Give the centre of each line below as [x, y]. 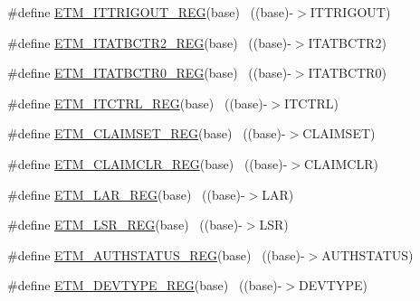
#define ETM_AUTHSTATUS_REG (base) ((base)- [156, 254]
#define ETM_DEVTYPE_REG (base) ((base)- [145, 285]
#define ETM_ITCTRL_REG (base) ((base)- [138, 103]
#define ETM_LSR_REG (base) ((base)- [125, 225]
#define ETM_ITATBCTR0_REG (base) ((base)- [149, 73]
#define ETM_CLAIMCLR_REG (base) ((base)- [148, 163]
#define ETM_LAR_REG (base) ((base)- [126, 194]
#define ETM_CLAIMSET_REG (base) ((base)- [147, 133]
